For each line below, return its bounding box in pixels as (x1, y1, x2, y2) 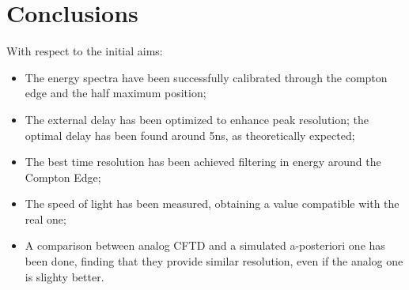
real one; (25, 210, 66, 227)
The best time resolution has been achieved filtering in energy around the (25, 153, 381, 170)
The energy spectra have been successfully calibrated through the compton (25, 69, 388, 85)
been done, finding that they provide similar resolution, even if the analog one (25, 253, 403, 269)
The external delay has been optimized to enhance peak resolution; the (25, 111, 369, 127)
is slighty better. (25, 268, 104, 284)
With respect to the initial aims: (6, 43, 163, 59)
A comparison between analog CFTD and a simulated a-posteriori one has (25, 237, 385, 254)
